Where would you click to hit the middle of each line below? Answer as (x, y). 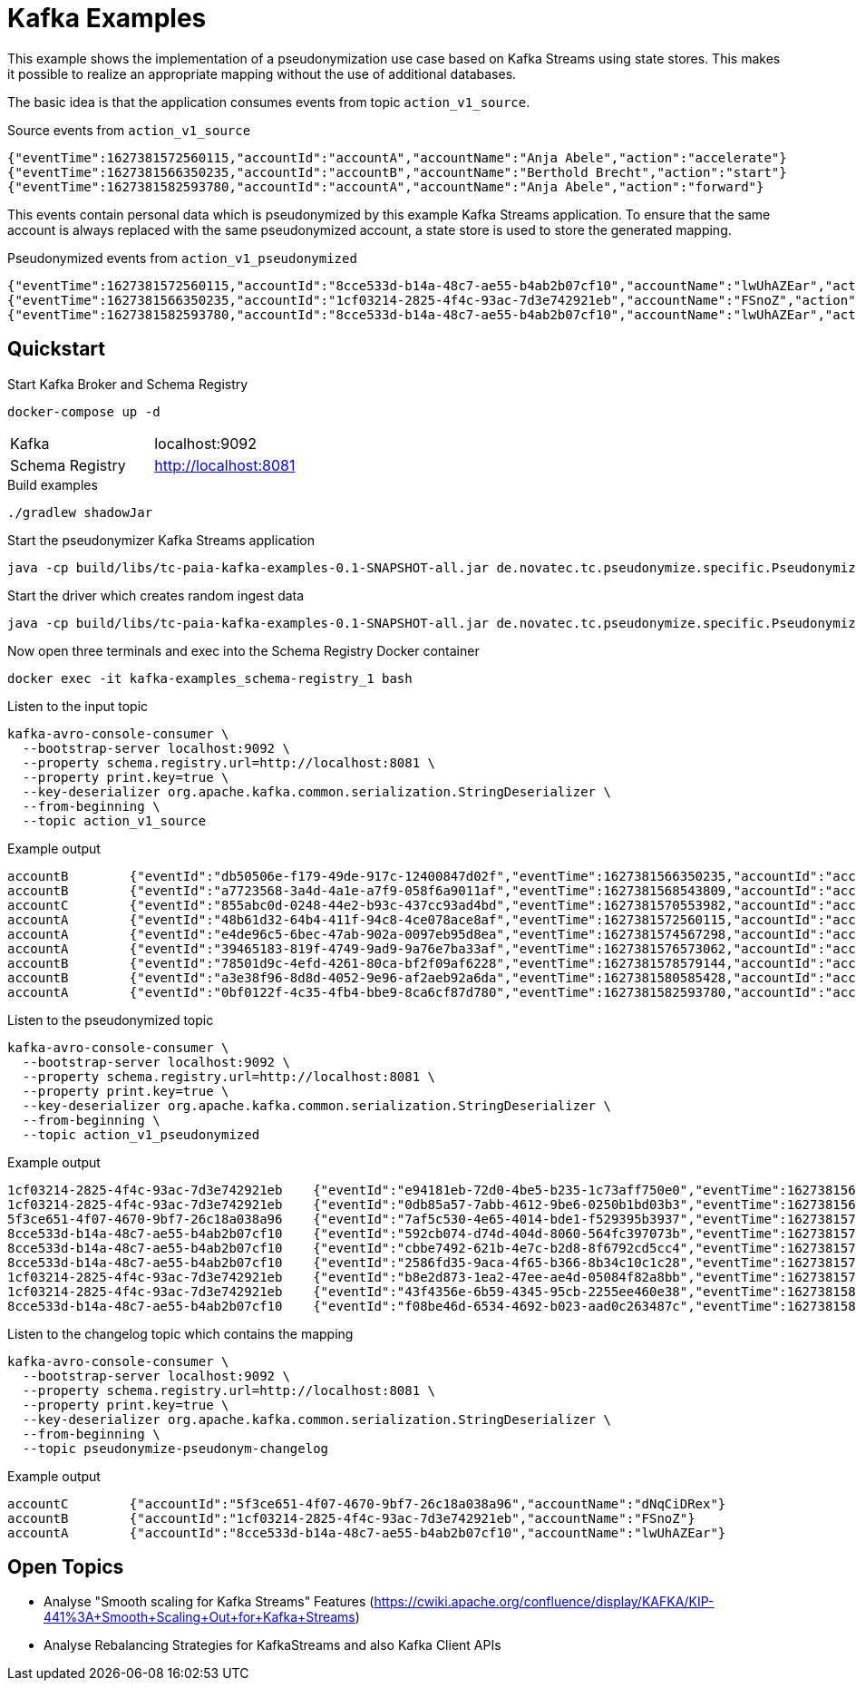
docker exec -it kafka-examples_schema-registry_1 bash (210, 678)
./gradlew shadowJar (80, 512)
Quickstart (57, 349)
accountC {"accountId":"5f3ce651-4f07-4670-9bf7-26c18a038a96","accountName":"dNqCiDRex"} (367, 1503)
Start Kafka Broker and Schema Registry (128, 384)
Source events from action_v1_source (129, 130)
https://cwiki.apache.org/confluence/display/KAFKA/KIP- (544, 1602)
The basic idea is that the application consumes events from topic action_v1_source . (269, 102)
